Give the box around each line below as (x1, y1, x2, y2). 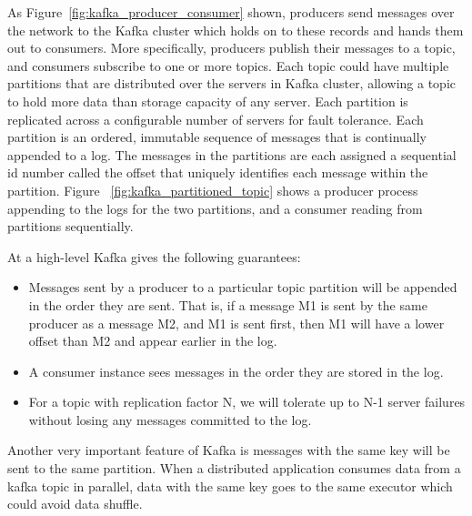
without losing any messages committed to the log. (28, 410, 312, 429)
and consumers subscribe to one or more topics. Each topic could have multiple (7, 56, 449, 75)
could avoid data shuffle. (7, 494, 143, 513)
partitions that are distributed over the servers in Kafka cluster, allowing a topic (7, 74, 457, 93)
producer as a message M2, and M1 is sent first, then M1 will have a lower (28, 313, 445, 332)
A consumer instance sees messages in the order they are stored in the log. (28, 361, 444, 380)
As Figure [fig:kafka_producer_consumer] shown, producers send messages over (7, 3, 455, 21)
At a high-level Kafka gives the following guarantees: (7, 247, 301, 266)
